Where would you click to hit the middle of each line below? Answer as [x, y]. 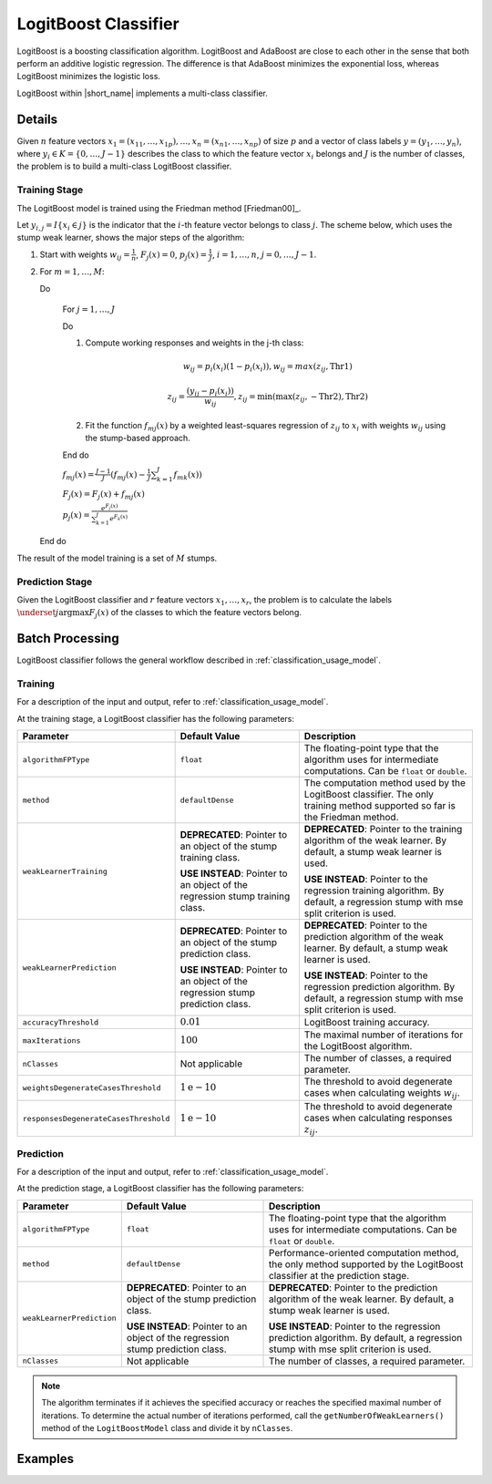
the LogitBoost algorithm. [358, 1046]
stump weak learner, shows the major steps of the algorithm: [131, 238]
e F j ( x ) [109, 507]
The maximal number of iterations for [384, 1035]
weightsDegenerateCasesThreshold [92, 1088]
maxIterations [51, 1041]
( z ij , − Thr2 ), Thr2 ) [330, 397]
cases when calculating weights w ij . [382, 1094]
